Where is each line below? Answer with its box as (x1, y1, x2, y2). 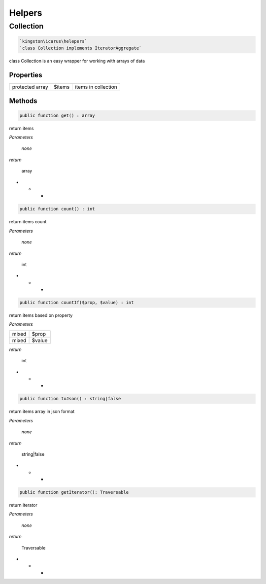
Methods (9, 97, 37, 105)
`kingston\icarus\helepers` (19, 38, 87, 44)
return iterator (9, 502, 37, 508)
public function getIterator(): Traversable (19, 489, 129, 495)
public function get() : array (19, 112, 96, 118)
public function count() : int (19, 206, 96, 212)
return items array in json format (9, 409, 75, 414)
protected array (12, 84, 49, 91)
